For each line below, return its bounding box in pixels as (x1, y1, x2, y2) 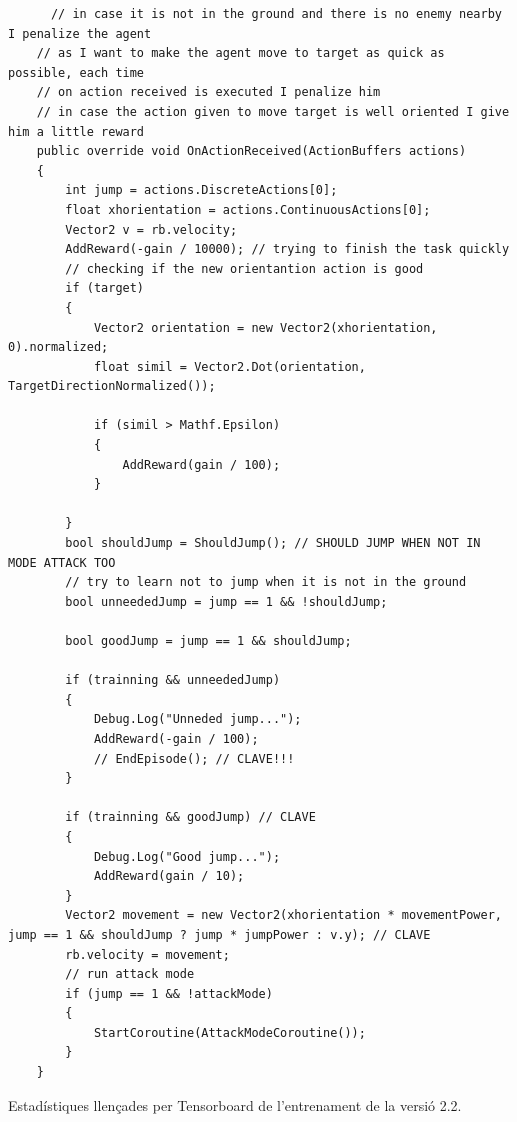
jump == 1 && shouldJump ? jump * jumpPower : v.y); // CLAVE (8, 927, 431, 942)
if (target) (65, 281, 145, 296)
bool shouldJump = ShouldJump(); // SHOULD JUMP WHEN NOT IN (65, 536, 481, 551)
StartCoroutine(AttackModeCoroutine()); (93, 1025, 366, 1040)
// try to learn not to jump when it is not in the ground (65, 575, 467, 590)
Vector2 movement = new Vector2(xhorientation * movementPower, (65, 908, 502, 923)
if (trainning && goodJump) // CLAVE (65, 810, 316, 825)
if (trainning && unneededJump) (65, 673, 281, 688)
